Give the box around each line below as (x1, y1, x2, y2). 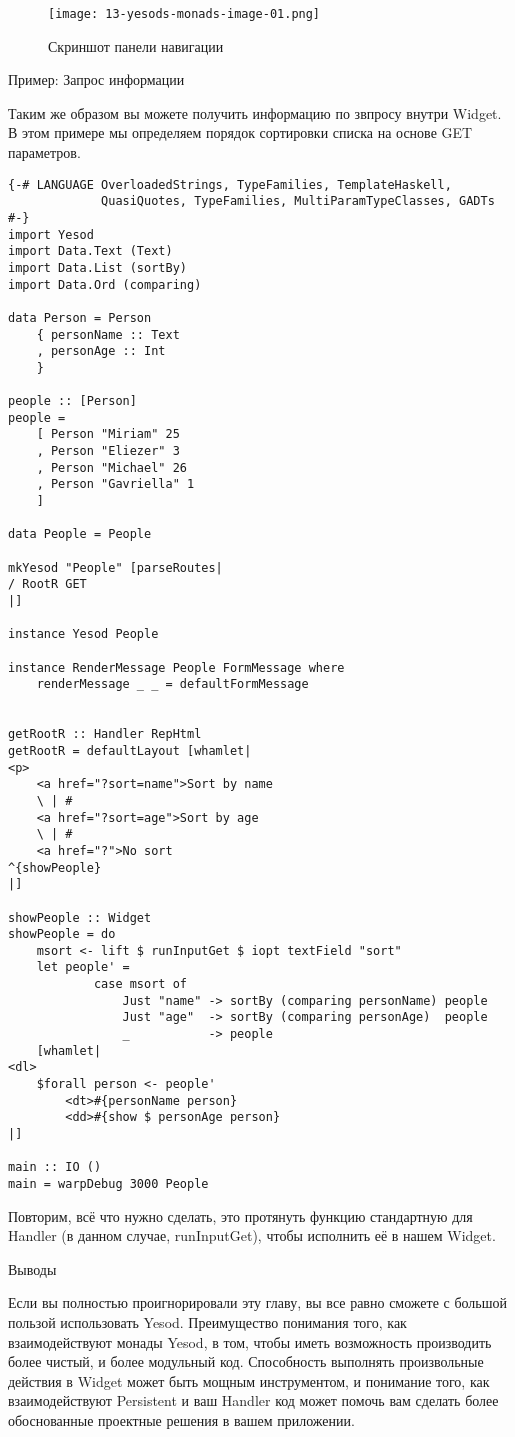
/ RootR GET (8, 577, 87, 592)
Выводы (8, 1258, 57, 1279)
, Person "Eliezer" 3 (36, 444, 180, 459)
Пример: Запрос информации (8, 69, 185, 90)
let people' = (36, 960, 130, 975)
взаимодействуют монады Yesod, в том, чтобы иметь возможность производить (8, 1331, 492, 1352)
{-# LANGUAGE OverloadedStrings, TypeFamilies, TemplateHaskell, (8, 177, 452, 192)
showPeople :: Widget (8, 910, 152, 925)
